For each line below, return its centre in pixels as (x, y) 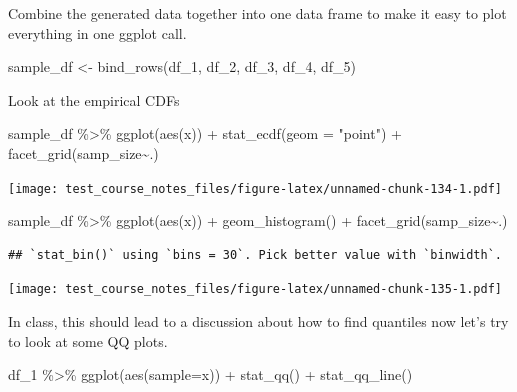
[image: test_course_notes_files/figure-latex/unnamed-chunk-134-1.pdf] (255, 188)
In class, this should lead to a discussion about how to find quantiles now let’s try (258, 321)
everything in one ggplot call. (97, 32)
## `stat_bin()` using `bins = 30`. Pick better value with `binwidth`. (255, 254)
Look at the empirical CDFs (94, 99)
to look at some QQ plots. (88, 340)
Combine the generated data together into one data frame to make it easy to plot (257, 13)
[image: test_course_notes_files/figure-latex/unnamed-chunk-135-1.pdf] (255, 289)
